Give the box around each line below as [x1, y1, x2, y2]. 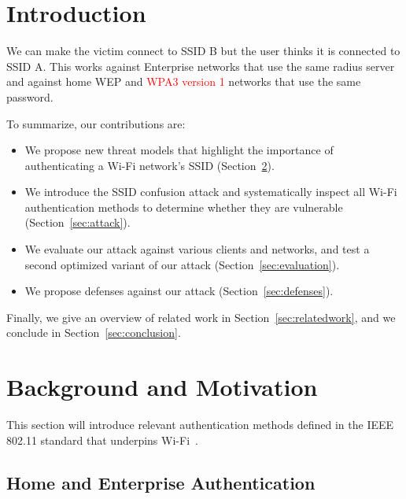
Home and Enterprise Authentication [6, 470, 316, 494]
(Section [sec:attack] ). [24, 214, 131, 231]
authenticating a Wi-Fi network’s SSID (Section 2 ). [24, 157, 275, 173]
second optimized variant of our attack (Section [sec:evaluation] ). [24, 256, 340, 272]
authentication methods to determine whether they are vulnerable [24, 198, 343, 215]
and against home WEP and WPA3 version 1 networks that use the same [6, 73, 361, 90]
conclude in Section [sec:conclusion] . [6, 324, 181, 341]
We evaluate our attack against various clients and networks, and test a [24, 241, 370, 257]
